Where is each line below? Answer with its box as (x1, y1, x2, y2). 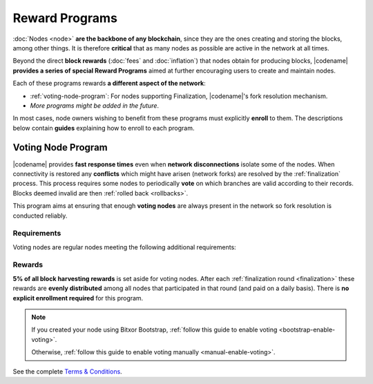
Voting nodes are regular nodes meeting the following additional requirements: (12, 242, 236, 251)
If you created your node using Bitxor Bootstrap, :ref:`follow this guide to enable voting (31, 325, 278, 334)
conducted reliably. (12, 211, 68, 220)
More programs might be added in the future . (30, 101, 159, 110)
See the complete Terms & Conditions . (12, 367, 122, 376)
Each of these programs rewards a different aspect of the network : (12, 79, 207, 88)
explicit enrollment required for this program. (12, 294, 144, 302)
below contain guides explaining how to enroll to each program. (12, 124, 195, 132)
